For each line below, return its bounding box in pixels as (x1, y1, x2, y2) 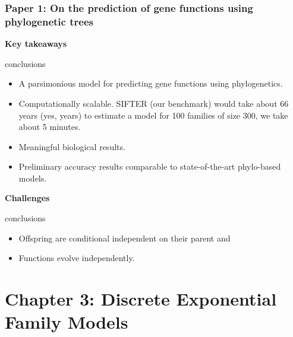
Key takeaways (5, 37, 67, 50)
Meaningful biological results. (18, 140, 125, 152)
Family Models (5, 310, 128, 334)
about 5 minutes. (18, 120, 81, 133)
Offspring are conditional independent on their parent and (18, 231, 231, 244)
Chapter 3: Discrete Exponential (5, 287, 277, 311)
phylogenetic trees (5, 14, 93, 28)
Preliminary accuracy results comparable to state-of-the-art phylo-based (18, 160, 281, 173)
